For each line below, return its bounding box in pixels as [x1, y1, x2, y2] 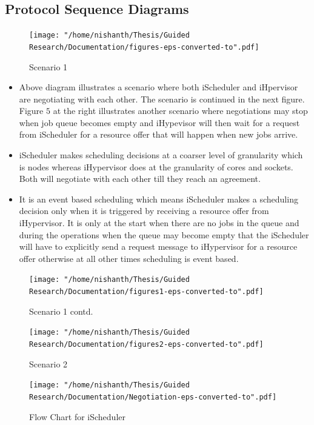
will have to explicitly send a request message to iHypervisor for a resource [19, 240, 298, 253]
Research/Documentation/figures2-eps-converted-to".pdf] [29, 340, 264, 349]
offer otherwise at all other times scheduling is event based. [19, 252, 239, 264]
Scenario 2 [29, 357, 68, 370]
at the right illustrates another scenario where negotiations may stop [53, 104, 308, 117]
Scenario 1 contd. [29, 304, 93, 317]
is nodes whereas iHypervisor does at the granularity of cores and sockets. [19, 160, 293, 173]
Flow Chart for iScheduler [29, 410, 125, 423]
